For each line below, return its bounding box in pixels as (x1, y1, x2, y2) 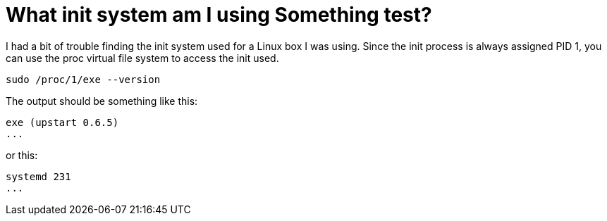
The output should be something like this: (6, 94, 198, 107)
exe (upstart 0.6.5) (6, 116, 119, 128)
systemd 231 (6, 170, 71, 182)
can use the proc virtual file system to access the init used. (6, 51, 279, 64)
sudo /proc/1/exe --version (6, 73, 161, 85)
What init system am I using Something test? (6, 3, 432, 27)
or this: (6, 149, 38, 161)
